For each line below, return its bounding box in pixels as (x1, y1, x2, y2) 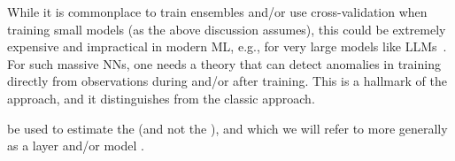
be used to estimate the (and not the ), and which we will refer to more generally (7, 119, 448, 137)
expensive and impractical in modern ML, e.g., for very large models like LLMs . (7, 37, 447, 56)
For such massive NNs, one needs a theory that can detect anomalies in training (7, 54, 441, 73)
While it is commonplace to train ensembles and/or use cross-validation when (7, 3, 428, 20)
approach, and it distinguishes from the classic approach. (7, 88, 315, 107)
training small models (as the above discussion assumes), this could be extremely (7, 19, 446, 38)
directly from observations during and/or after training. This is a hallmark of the (7, 72, 447, 90)
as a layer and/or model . (7, 136, 144, 155)
